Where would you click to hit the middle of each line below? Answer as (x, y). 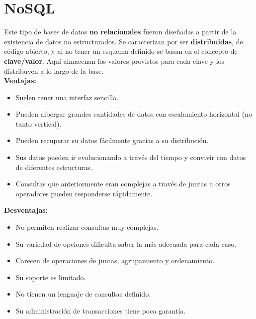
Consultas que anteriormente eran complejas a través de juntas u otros (123, 184)
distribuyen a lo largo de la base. (54, 71)
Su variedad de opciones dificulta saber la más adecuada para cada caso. (126, 243)
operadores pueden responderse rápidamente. (84, 193)
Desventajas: (26, 210)
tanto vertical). (39, 123)
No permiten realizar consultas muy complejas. (87, 227)
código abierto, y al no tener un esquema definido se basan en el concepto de (121, 51)
